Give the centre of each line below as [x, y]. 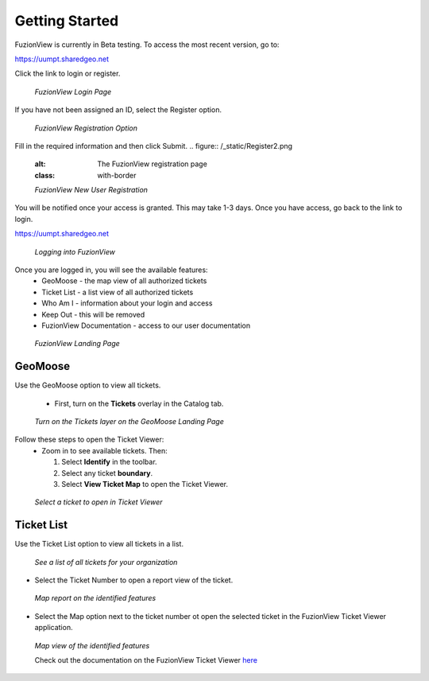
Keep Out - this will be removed [93, 314]
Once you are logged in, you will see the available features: [111, 270]
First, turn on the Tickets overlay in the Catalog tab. [139, 403]
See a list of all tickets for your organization [106, 562]
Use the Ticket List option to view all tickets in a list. [99, 544]
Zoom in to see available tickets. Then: [104, 450]
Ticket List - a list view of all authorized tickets [118, 292]
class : [45, 175]
